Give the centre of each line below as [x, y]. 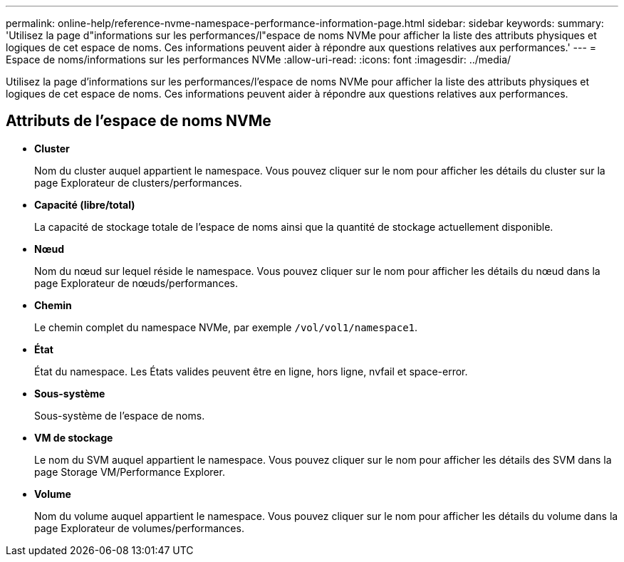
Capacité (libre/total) [85, 204]
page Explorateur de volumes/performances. [139, 528]
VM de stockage [74, 437]
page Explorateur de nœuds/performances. [136, 283]
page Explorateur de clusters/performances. [138, 182]
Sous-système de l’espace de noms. [120, 415]
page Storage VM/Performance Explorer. [130, 472]
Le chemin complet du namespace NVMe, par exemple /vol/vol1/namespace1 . [226, 327]
